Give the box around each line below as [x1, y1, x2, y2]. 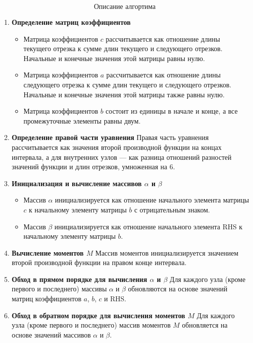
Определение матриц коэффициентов [11, 17, 131, 27]
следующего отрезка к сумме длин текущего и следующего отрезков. [23, 79, 232, 89]
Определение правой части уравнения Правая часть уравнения [11, 132, 209, 142]
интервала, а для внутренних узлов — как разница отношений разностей [11, 151, 232, 162]
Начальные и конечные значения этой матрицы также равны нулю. [23, 89, 225, 99]
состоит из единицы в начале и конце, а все [105, 106, 238, 116]
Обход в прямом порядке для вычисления [11, 274, 148, 284]
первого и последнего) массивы [11, 283, 107, 294]
